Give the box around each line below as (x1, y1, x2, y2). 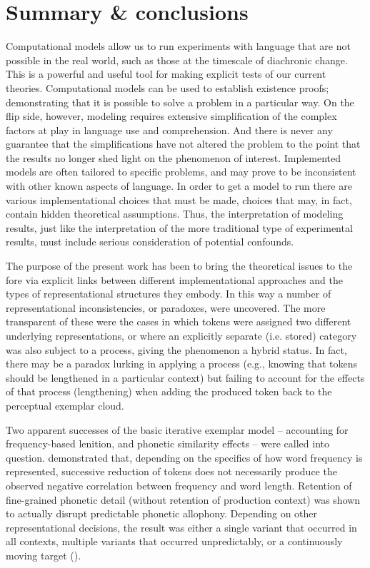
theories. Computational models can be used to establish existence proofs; (6, 80, 329, 95)
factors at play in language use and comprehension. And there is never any (6, 122, 333, 137)
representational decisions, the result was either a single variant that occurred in (6, 519, 357, 534)
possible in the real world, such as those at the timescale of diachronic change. (6, 52, 348, 67)
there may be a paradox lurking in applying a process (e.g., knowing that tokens (6, 356, 357, 371)
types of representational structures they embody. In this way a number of (6, 286, 331, 301)
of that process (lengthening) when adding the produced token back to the (6, 384, 332, 399)
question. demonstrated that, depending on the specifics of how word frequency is (6, 450, 363, 465)
